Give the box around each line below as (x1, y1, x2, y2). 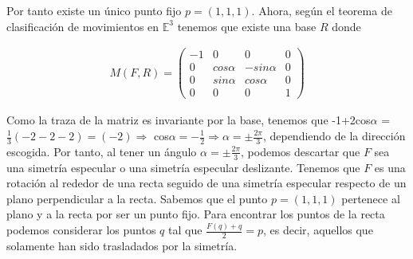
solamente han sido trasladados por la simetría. (6, 237, 238, 254)
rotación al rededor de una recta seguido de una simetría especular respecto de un (6, 175, 407, 191)
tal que (168, 222, 203, 238)
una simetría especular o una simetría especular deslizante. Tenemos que (6, 159, 360, 175)
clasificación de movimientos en (6, 18, 159, 34)
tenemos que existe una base (177, 18, 317, 34)
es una (374, 159, 406, 175)
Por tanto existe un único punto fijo (6, 2, 182, 18)
